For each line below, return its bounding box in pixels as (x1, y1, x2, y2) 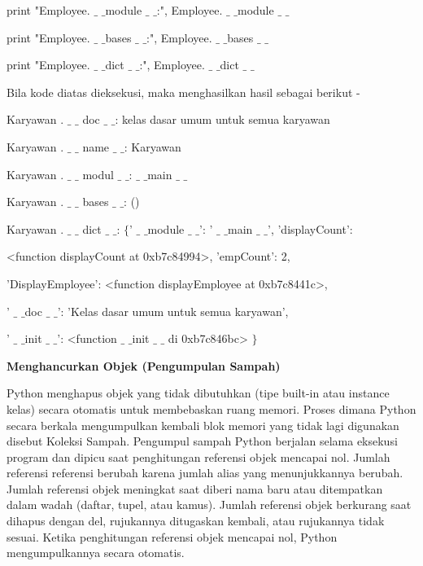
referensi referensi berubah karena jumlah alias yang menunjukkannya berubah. (7, 464, 403, 481)
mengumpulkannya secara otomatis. (7, 544, 185, 561)
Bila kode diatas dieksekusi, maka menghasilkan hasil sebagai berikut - (7, 83, 360, 100)
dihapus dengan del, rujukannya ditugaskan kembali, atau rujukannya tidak (7, 512, 385, 529)
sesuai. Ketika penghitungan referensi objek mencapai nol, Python (7, 528, 338, 545)
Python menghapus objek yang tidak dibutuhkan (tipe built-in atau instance (7, 384, 390, 401)
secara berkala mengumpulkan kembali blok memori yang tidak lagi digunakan (7, 416, 399, 433)
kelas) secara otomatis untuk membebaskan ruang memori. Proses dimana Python (7, 400, 416, 417)
